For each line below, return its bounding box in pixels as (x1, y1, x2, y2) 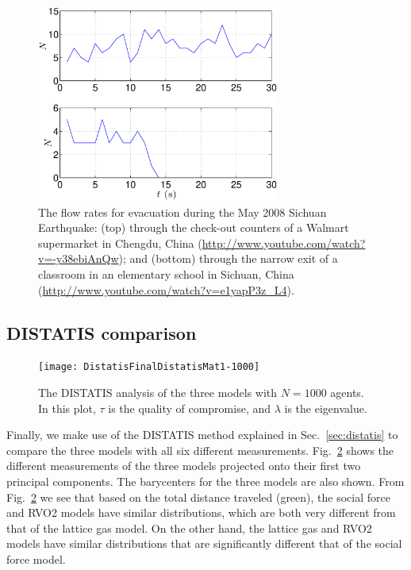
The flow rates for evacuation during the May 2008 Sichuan (38, 203, 327, 220)
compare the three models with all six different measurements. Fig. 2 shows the (6, 441, 394, 458)
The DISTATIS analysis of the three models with (38, 384, 278, 401)
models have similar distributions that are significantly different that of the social (6, 535, 402, 552)
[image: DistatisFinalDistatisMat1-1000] (38, 361, 260, 373)
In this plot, (38, 399, 96, 416)
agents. (330, 384, 364, 401)
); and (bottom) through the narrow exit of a (118, 250, 338, 267)
